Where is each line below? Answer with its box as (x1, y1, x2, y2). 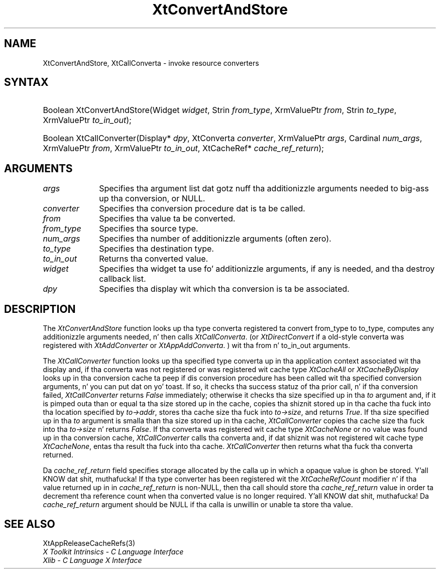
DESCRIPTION (4, 302, 76, 315)
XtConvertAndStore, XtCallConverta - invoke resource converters (43, 58, 259, 67)
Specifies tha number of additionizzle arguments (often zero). (99, 234, 332, 244)
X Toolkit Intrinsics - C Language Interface (43, 547, 184, 556)
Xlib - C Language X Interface (43, 555, 142, 564)
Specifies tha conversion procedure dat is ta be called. (99, 203, 305, 214)
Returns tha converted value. (99, 254, 208, 264)
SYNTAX (4, 76, 49, 89)
